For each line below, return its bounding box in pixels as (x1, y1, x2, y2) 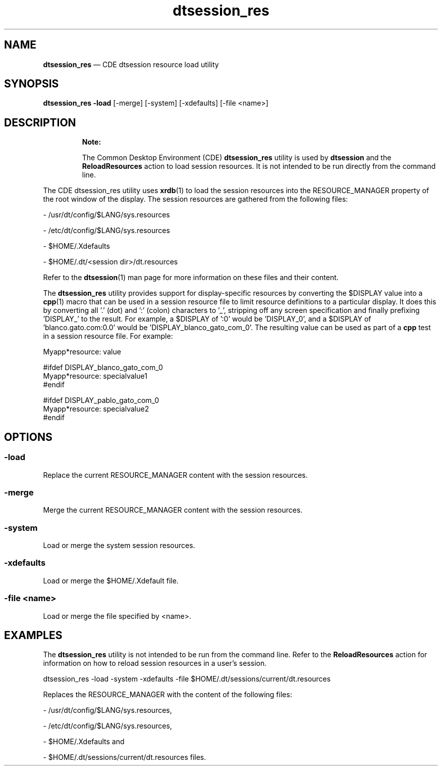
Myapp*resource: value (43, 347, 121, 356)
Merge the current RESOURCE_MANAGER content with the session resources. (43, 506, 303, 515)
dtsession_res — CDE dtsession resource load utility (43, 60, 219, 69)
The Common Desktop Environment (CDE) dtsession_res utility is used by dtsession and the (82, 153, 392, 162)
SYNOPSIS (4, 77, 59, 90)
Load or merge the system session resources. (43, 541, 195, 550)
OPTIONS (4, 430, 52, 443)
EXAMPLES (4, 628, 63, 642)
